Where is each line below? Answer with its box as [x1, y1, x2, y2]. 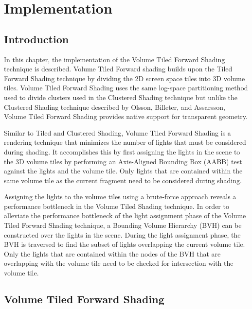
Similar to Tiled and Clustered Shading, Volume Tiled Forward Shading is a [4, 127, 231, 137]
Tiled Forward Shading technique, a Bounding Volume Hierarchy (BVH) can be [4, 220, 242, 230]
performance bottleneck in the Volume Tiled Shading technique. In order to [4, 201, 229, 211]
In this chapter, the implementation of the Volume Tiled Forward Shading [4, 54, 225, 64]
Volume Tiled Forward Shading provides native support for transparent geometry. [4, 111, 248, 121]
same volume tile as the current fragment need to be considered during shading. [4, 175, 242, 185]
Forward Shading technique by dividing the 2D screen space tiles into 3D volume [4, 73, 245, 83]
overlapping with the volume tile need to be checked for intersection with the [4, 258, 234, 268]
